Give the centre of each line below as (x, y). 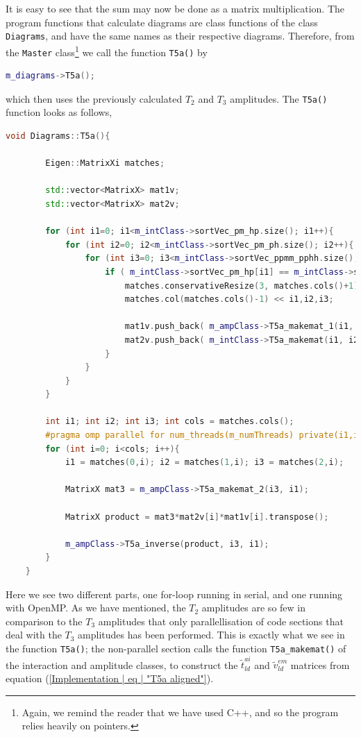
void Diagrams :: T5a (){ (58, 136)
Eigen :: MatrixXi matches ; (105, 163)
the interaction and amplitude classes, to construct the (122, 664)
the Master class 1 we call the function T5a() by (107, 51)
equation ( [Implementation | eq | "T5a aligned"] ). (110, 678)
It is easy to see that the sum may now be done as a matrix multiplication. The (175, 8)
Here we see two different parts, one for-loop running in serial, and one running (174, 594)
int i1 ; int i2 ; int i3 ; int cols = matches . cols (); (170, 422)
